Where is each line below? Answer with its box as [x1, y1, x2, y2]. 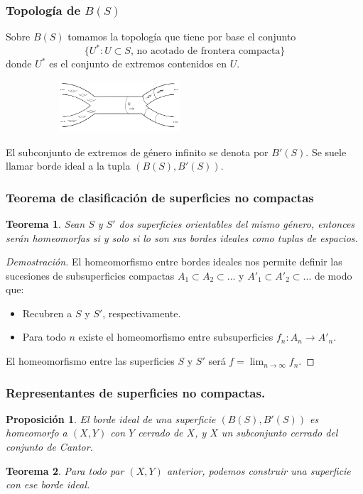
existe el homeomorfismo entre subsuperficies [78, 329, 273, 344]
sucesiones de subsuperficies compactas [6, 268, 175, 282]
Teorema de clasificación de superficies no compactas [6, 188, 314, 206]
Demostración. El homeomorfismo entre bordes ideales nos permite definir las [6, 254, 342, 269]
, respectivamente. [102, 305, 181, 320]
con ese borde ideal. [6, 477, 90, 492]
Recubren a [22, 305, 72, 320]
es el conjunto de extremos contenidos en [49, 56, 227, 71]
